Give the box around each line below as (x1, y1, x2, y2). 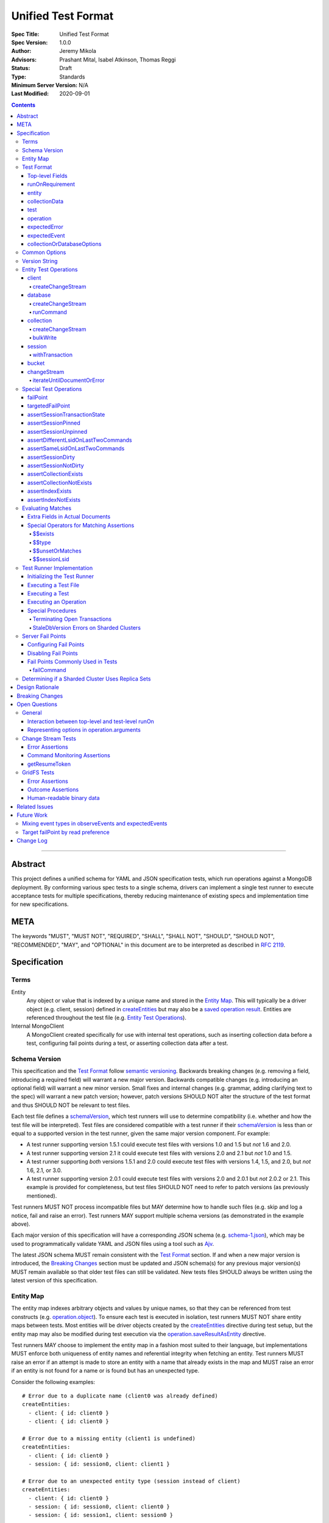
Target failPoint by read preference (22, 829, 110, 836)
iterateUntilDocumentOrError (32, 376, 105, 384)
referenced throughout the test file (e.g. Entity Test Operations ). (26, 1014, 187, 1021)
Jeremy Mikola (59, 48, 97, 55)
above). (11, 1220, 30, 1228)
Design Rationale (16, 684, 59, 691)
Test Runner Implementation (22, 564, 93, 571)
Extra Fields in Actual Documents (27, 513, 111, 520)
